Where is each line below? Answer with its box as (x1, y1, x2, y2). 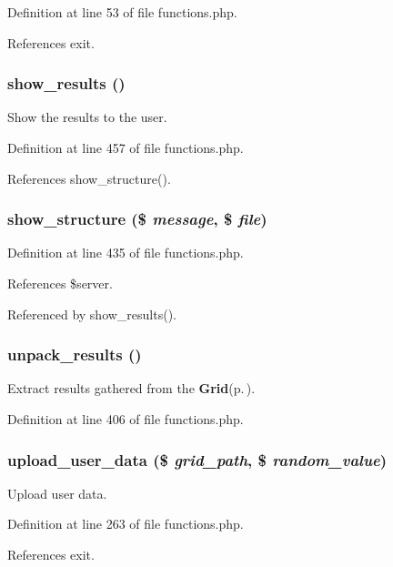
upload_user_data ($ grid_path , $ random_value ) (7, 448, 388, 471)
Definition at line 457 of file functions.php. (7, 138, 244, 157)
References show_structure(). (7, 168, 171, 187)
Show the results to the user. (7, 107, 167, 127)
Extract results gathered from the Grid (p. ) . (7, 379, 256, 398)
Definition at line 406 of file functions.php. (7, 410, 244, 428)
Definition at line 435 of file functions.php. (7, 243, 244, 262)
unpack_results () (7, 343, 142, 366)
